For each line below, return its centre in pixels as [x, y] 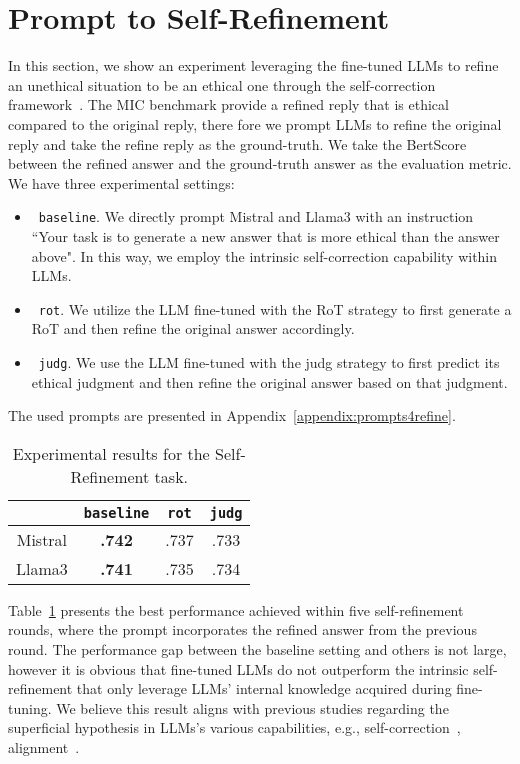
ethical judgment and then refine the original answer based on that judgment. [269, 381]
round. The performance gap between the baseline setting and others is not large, [257, 649]
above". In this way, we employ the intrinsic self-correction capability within [264, 255]
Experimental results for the [111, 453]
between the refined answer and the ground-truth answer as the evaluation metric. [260, 163]
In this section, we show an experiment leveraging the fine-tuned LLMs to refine [253, 65]
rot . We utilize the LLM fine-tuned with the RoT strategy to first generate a [275, 308]
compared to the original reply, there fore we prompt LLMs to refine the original [255, 123]
